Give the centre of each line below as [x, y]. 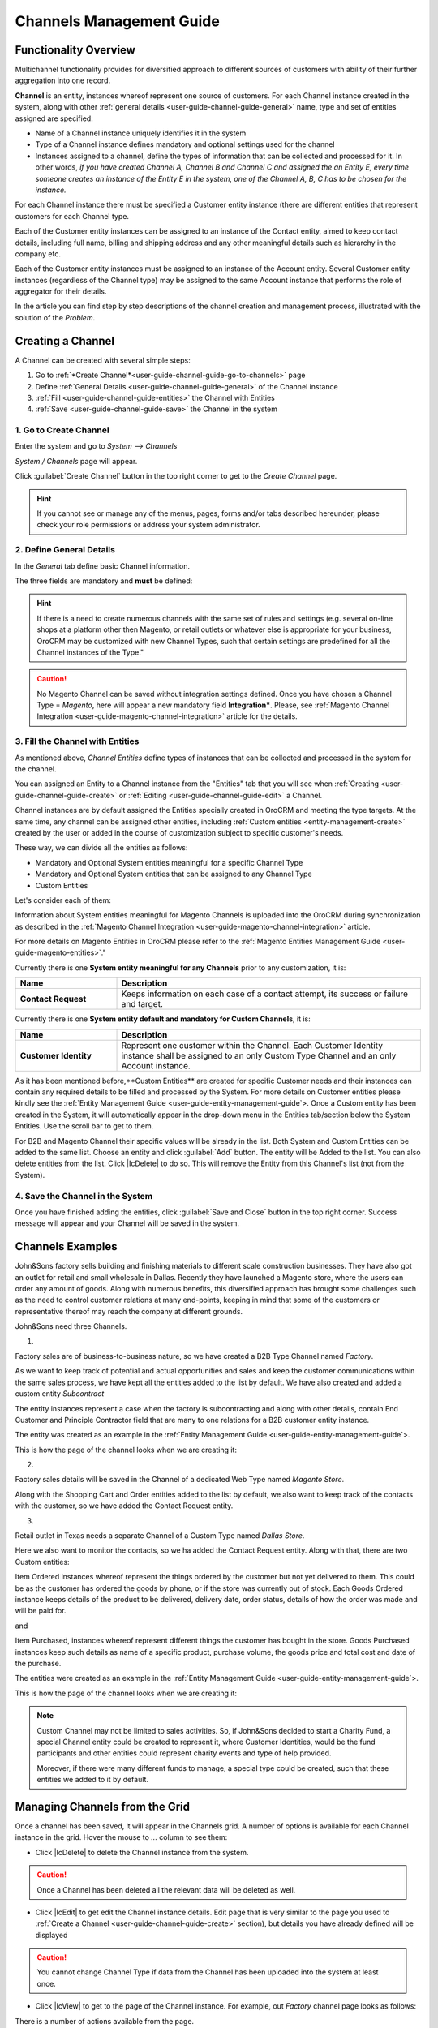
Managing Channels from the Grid [103, 1806]
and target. [142, 1004]
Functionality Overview [75, 50]
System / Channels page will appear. [76, 461]
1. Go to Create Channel [62, 430]
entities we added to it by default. [93, 1780]
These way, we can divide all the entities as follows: [101, 848]
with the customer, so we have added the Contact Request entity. [124, 1506]
